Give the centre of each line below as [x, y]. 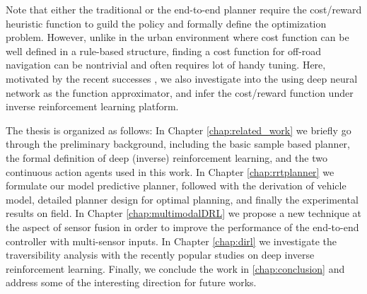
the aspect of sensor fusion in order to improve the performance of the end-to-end [182, 227]
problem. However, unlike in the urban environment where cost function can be [177, 37]
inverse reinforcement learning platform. [92, 106]
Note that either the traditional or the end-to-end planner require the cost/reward [184, 9]
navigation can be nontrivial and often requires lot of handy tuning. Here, [166, 65]
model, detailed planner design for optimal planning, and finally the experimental [182, 199]
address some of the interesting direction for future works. [131, 282]
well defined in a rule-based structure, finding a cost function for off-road [164, 51]
